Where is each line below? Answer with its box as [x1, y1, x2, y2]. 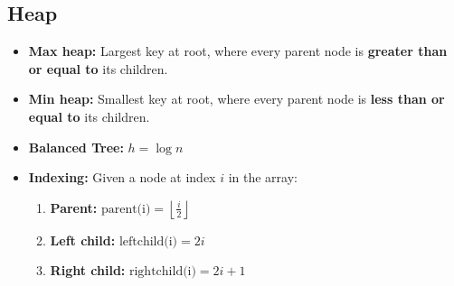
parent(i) [100, 202, 151, 216]
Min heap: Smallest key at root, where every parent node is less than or [28, 89, 445, 108]
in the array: [228, 168, 298, 187]
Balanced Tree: [28, 137, 124, 156]
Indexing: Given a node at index [28, 168, 216, 187]
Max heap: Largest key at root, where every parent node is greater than [28, 42, 448, 60]
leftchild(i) [118, 235, 178, 248]
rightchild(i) [128, 265, 196, 279]
